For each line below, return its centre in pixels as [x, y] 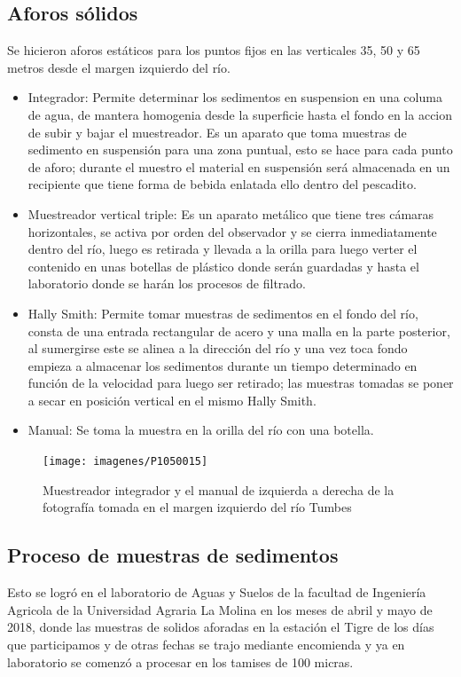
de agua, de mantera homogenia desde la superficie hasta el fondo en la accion [240, 114]
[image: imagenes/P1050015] [125, 462]
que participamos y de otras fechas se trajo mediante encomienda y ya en [206, 644]
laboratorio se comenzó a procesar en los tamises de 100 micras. [180, 661]
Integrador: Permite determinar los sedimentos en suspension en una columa [235, 97]
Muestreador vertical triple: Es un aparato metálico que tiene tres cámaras [231, 213]
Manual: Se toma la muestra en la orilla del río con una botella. [201, 430]
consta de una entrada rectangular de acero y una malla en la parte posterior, [239, 331]
